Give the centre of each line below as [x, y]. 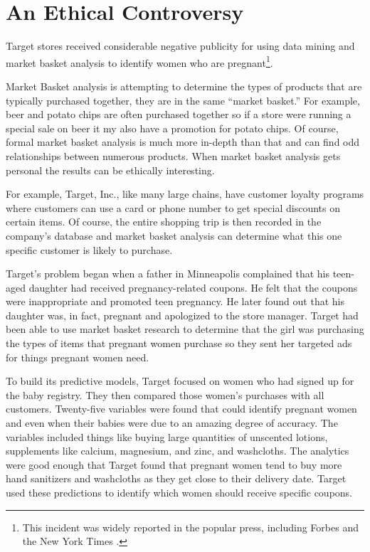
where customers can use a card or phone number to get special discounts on [173, 207]
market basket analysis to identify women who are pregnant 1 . [139, 61]
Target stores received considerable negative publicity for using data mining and [180, 46]
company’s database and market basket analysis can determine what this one [174, 235]
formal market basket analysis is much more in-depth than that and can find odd [183, 142]
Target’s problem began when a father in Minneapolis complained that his [168, 274]
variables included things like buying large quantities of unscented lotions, [167, 436]
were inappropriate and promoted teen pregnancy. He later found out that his [175, 301]
